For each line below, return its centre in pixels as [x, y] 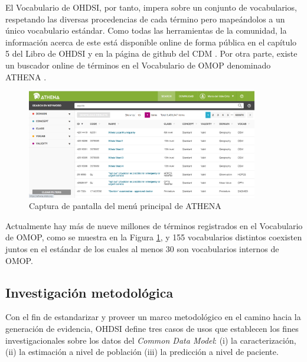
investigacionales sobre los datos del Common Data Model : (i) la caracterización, [151, 340]
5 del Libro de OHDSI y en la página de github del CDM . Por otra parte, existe [151, 53]
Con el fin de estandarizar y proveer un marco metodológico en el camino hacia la [153, 317]
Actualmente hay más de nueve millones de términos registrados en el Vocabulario [154, 225]
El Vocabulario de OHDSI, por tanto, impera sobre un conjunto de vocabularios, [151, 7]
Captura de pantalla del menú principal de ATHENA [125, 206]
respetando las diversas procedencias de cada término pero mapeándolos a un [145, 19]
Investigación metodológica [89, 292]
